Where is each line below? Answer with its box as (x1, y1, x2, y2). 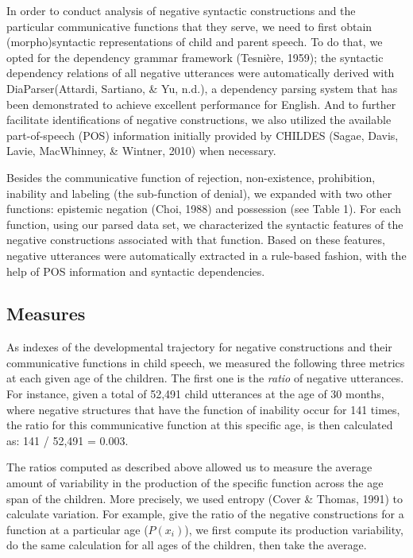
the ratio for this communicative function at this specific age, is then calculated (6, 417, 393, 433)
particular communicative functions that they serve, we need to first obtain (6, 17, 372, 34)
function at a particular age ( (6, 521, 149, 537)
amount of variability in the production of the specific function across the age (6, 475, 384, 491)
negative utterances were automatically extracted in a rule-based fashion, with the (6, 246, 407, 263)
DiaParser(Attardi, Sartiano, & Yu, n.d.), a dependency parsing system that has (6, 79, 398, 96)
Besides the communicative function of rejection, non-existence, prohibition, (6, 169, 376, 185)
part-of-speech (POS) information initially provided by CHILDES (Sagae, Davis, (6, 126, 399, 143)
